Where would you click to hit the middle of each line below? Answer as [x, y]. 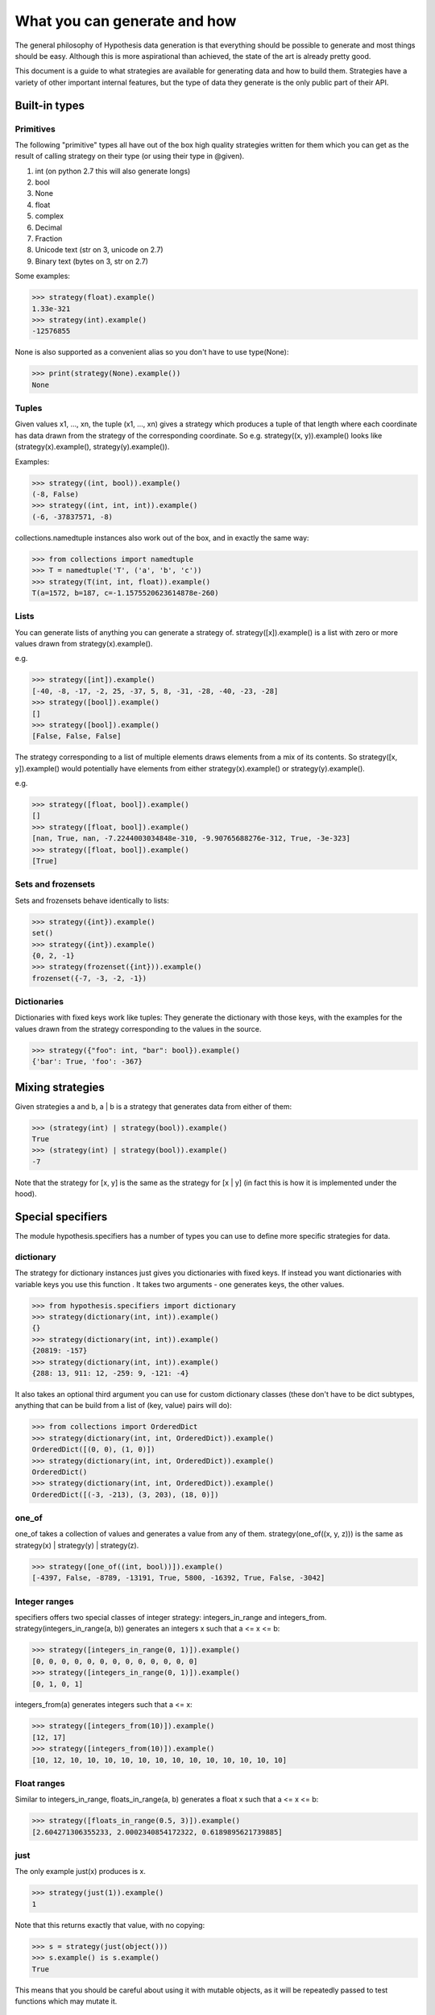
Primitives [35, 129]
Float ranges [40, 1783]
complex [50, 216]
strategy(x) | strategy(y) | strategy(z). [77, 1545]
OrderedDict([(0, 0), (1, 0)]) [94, 1450]
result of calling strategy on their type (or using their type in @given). [130, 156]
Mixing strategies [60, 1087]
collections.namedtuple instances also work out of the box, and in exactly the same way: [162, 538]
